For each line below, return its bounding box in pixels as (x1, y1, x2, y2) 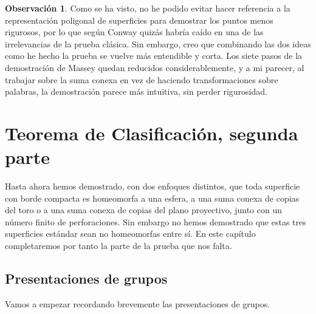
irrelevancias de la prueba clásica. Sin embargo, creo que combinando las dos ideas (5, 37, 311, 50)
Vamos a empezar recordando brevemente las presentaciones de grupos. (5, 297, 270, 310)
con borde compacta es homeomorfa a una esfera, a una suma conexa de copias (5, 191, 300, 204)
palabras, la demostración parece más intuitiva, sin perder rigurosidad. (5, 85, 267, 98)
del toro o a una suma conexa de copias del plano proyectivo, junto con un (5, 203, 283, 216)
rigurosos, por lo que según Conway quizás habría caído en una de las (5, 26, 264, 38)
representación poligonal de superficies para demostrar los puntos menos (5, 13, 273, 26)
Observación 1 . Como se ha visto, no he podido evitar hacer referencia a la (5, 2, 290, 14)
